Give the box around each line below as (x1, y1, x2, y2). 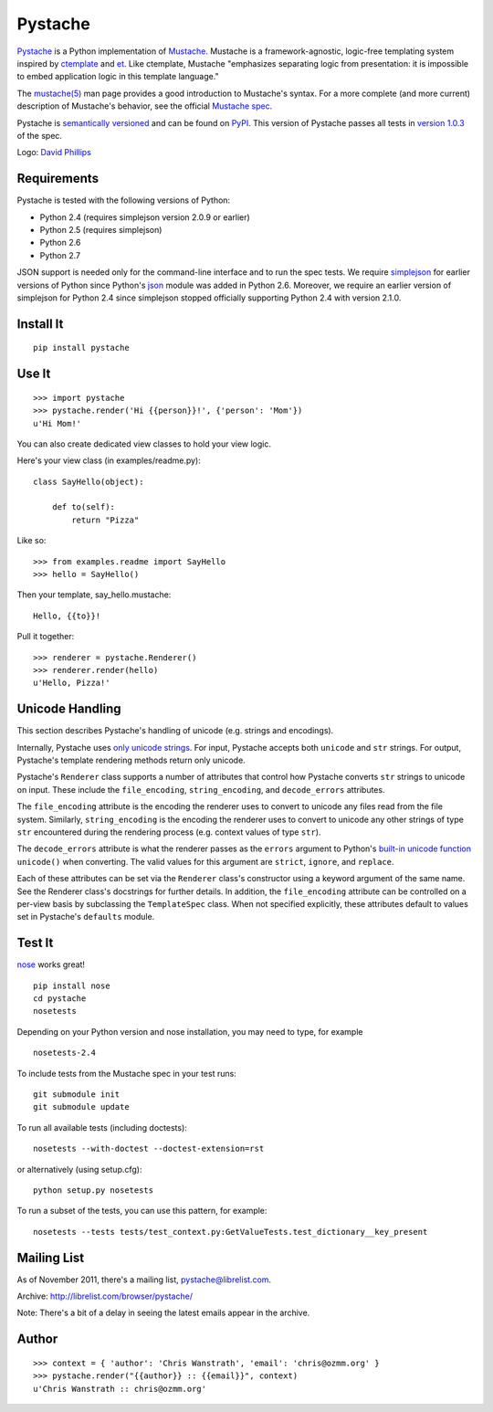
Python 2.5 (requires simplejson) (39, 224, 163, 235)
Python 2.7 (39, 249, 81, 260)
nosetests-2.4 (33, 1048, 96, 1059)
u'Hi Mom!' (33, 418, 82, 428)
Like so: (16, 535, 47, 546)
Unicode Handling (16, 701, 122, 717)
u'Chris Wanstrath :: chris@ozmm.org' (33, 1384, 207, 1394)
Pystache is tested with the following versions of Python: (16, 195, 231, 205)
